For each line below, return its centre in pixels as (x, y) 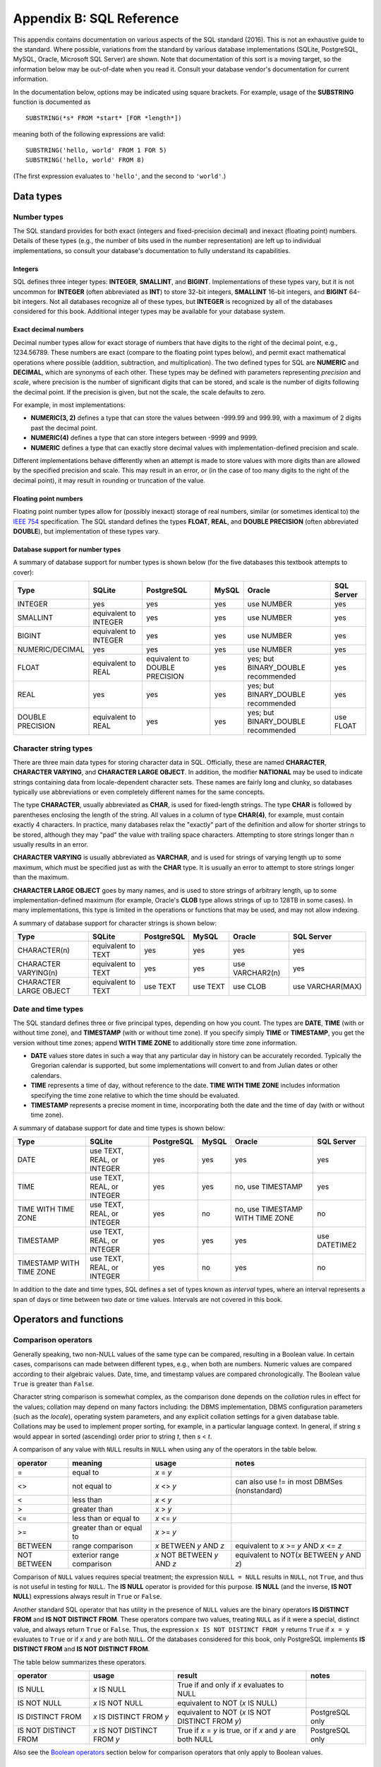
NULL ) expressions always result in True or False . (87, 1597)
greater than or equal (107, 1527)
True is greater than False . (54, 1384)
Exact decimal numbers (48, 329)
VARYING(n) (37, 973)
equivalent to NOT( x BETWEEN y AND (298, 1555)
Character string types (53, 748)
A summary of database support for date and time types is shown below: (119, 1128)
